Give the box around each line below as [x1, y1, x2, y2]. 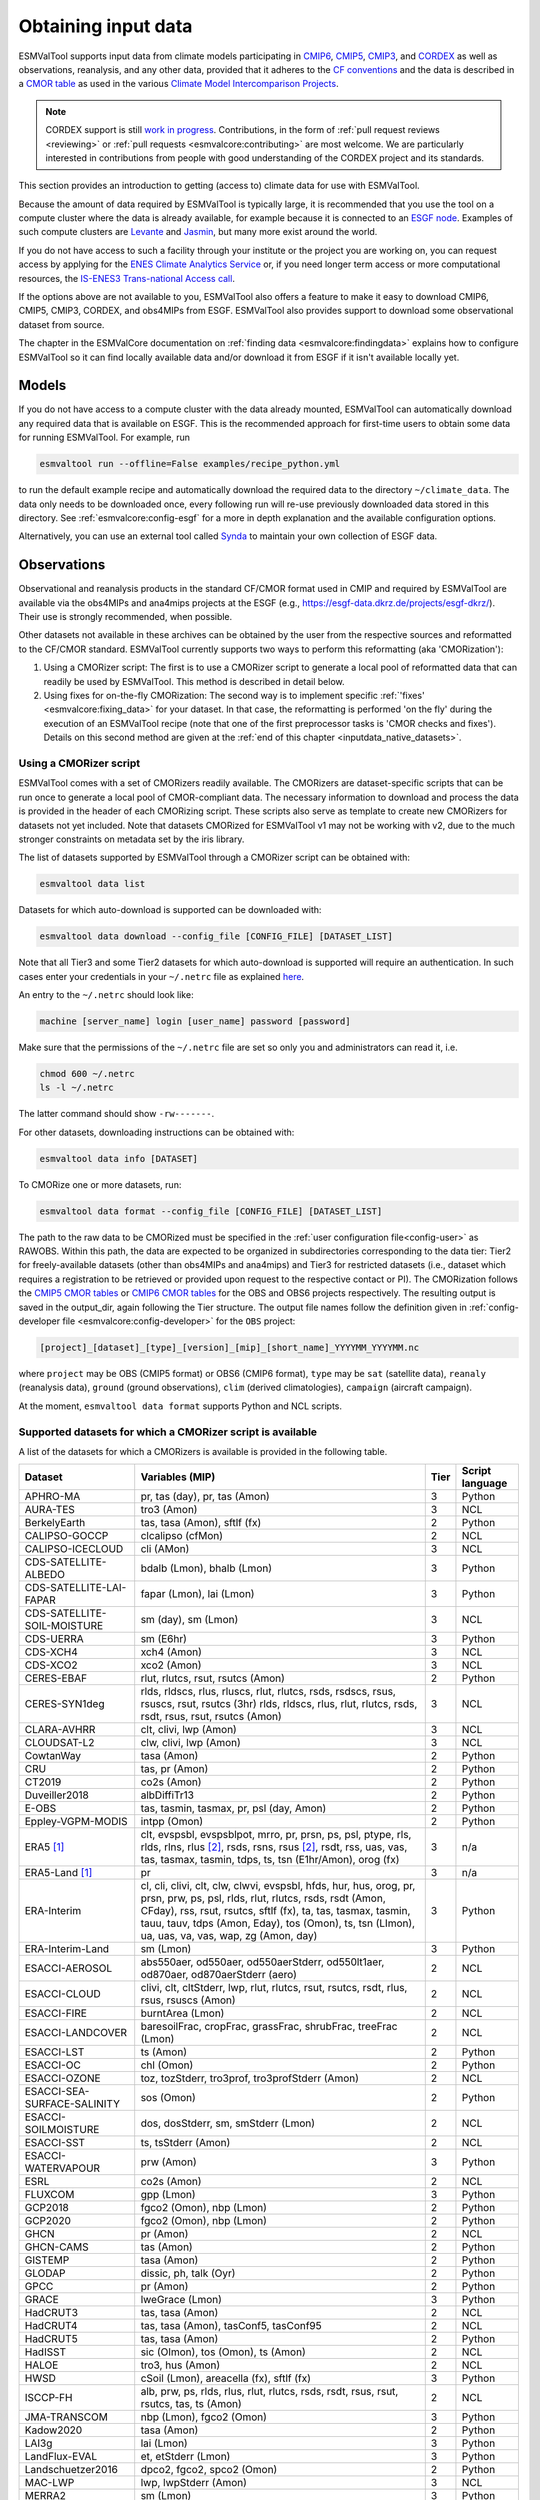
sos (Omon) [140, 2091, 197, 2105]
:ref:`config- [468, 1301, 519, 1313]
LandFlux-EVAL [24, 2450, 98, 2464]
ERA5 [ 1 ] [24, 1840, 65, 1854]
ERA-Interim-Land [24, 1942, 110, 1956]
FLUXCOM [24, 2188, 75, 2202]
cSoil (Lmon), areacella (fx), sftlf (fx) [140, 2371, 312, 2385]
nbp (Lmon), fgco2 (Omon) [140, 2410, 267, 2424]
